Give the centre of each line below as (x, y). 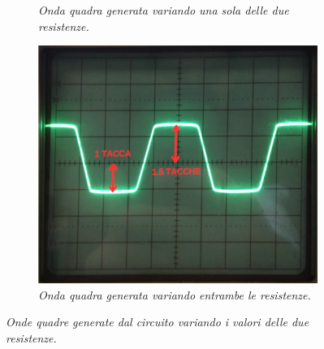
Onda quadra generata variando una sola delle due (164, 10)
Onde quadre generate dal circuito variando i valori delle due (158, 322)
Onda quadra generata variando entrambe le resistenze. (175, 294)
